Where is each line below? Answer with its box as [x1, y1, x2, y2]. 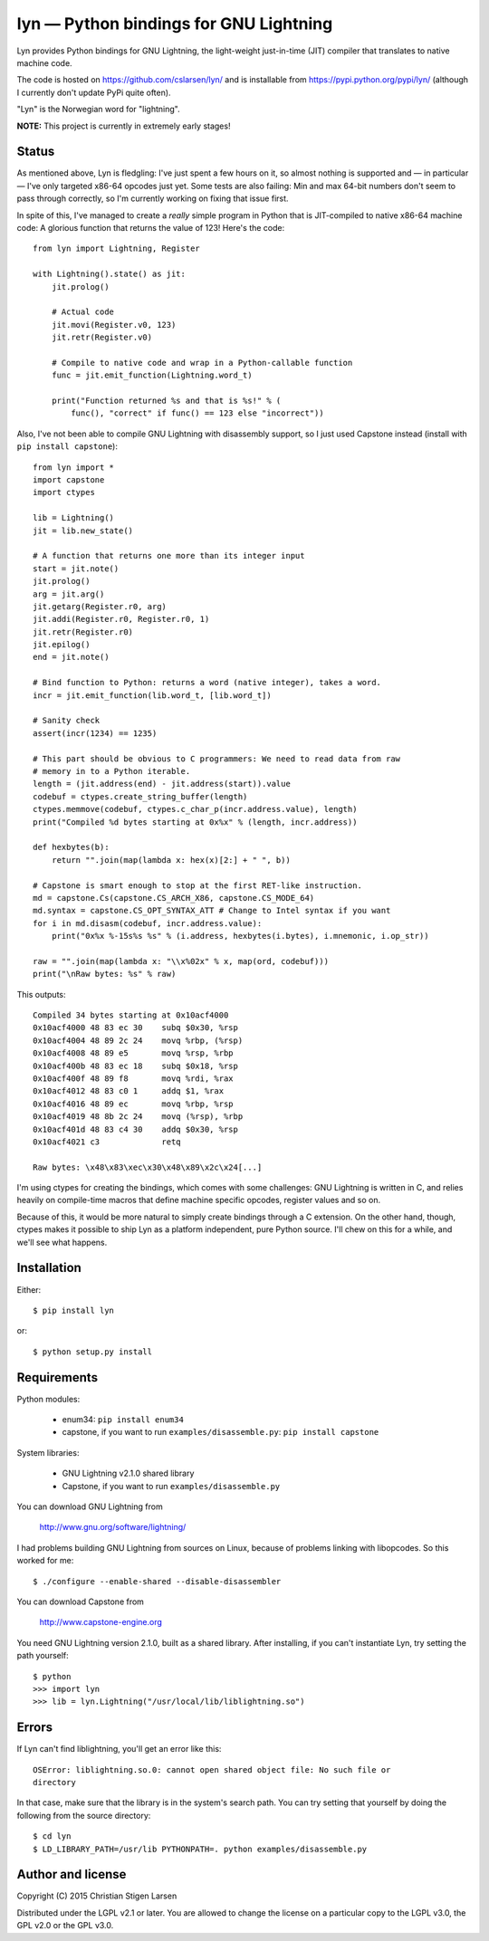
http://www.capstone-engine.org [39, 1617, 163, 1628]
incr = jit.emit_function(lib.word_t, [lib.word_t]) [33, 690, 272, 701]
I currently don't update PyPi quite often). [16, 87, 171, 98]
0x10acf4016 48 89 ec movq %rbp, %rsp [33, 1098, 235, 1109]
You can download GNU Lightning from [16, 1501, 163, 1512]
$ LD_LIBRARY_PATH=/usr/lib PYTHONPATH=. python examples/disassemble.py [33, 1843, 368, 1854]
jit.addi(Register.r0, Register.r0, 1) [33, 614, 210, 625]
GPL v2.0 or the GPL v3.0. [16, 1920, 114, 1931]
